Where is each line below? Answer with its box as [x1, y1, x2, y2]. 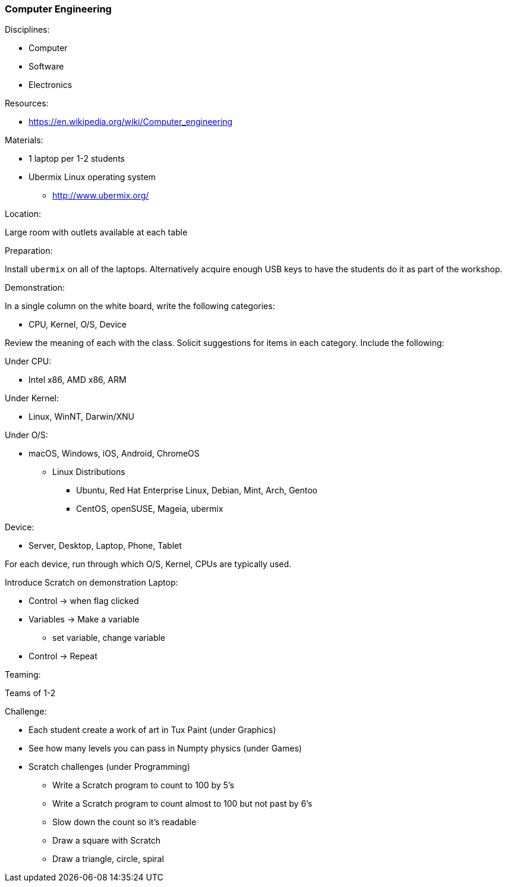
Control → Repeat [29, 651, 97, 662]
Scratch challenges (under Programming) [29, 762, 190, 772]
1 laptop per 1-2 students [29, 153, 125, 164]
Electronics [29, 80, 73, 90]
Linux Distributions [52, 467, 125, 477]
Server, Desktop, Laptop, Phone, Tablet [29, 540, 182, 551]
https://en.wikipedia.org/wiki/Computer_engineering [29, 117, 233, 127]
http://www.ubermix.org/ [52, 190, 149, 201]
